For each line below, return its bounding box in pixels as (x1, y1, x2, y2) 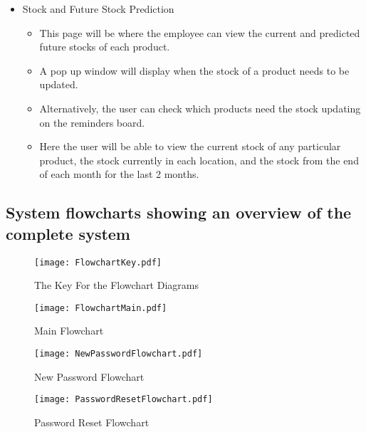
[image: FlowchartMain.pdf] (34, 302, 167, 313)
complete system (6, 222, 130, 244)
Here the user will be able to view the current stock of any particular (39, 139, 341, 154)
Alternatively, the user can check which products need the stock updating (39, 100, 361, 115)
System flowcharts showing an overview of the (6, 201, 352, 223)
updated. (39, 77, 78, 92)
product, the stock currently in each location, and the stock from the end (39, 152, 359, 167)
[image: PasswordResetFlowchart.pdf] (34, 394, 213, 405)
